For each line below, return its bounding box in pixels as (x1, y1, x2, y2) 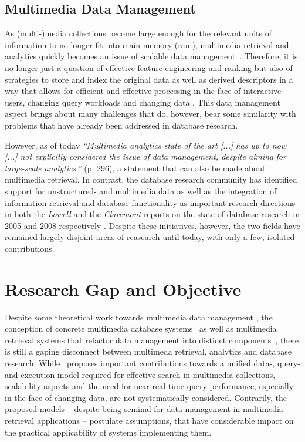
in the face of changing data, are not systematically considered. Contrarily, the (5, 391, 287, 403)
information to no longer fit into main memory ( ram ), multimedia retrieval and (5, 38, 289, 50)
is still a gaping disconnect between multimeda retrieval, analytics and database (5, 345, 292, 357)
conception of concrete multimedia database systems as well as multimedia (5, 322, 277, 335)
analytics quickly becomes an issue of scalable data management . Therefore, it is (5, 50, 298, 62)
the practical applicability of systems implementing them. (5, 426, 212, 438)
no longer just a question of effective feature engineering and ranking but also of (5, 61, 293, 73)
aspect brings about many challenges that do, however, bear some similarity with (5, 107, 296, 120)
